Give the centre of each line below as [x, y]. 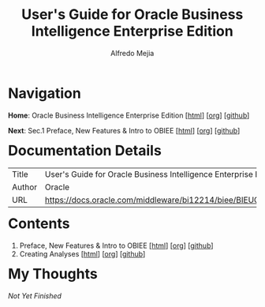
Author [25, 187]
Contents [39, 224]
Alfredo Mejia [132, 53]
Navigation [45, 93]
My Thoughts [53, 274]
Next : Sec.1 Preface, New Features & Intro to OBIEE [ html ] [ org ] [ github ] [124, 130]
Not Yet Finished [35, 296]
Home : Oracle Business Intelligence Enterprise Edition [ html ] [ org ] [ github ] [129, 115]
